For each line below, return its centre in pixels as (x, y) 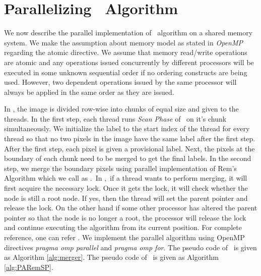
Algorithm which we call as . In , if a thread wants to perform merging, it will (126, 178)
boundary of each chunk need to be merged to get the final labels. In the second (128, 158)
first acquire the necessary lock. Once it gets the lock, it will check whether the (126, 188)
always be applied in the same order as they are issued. (89, 92)
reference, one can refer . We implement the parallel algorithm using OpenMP (124, 237)
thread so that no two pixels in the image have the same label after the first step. (130, 139)
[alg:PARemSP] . (29, 267)
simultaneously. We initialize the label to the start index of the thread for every (127, 128)
